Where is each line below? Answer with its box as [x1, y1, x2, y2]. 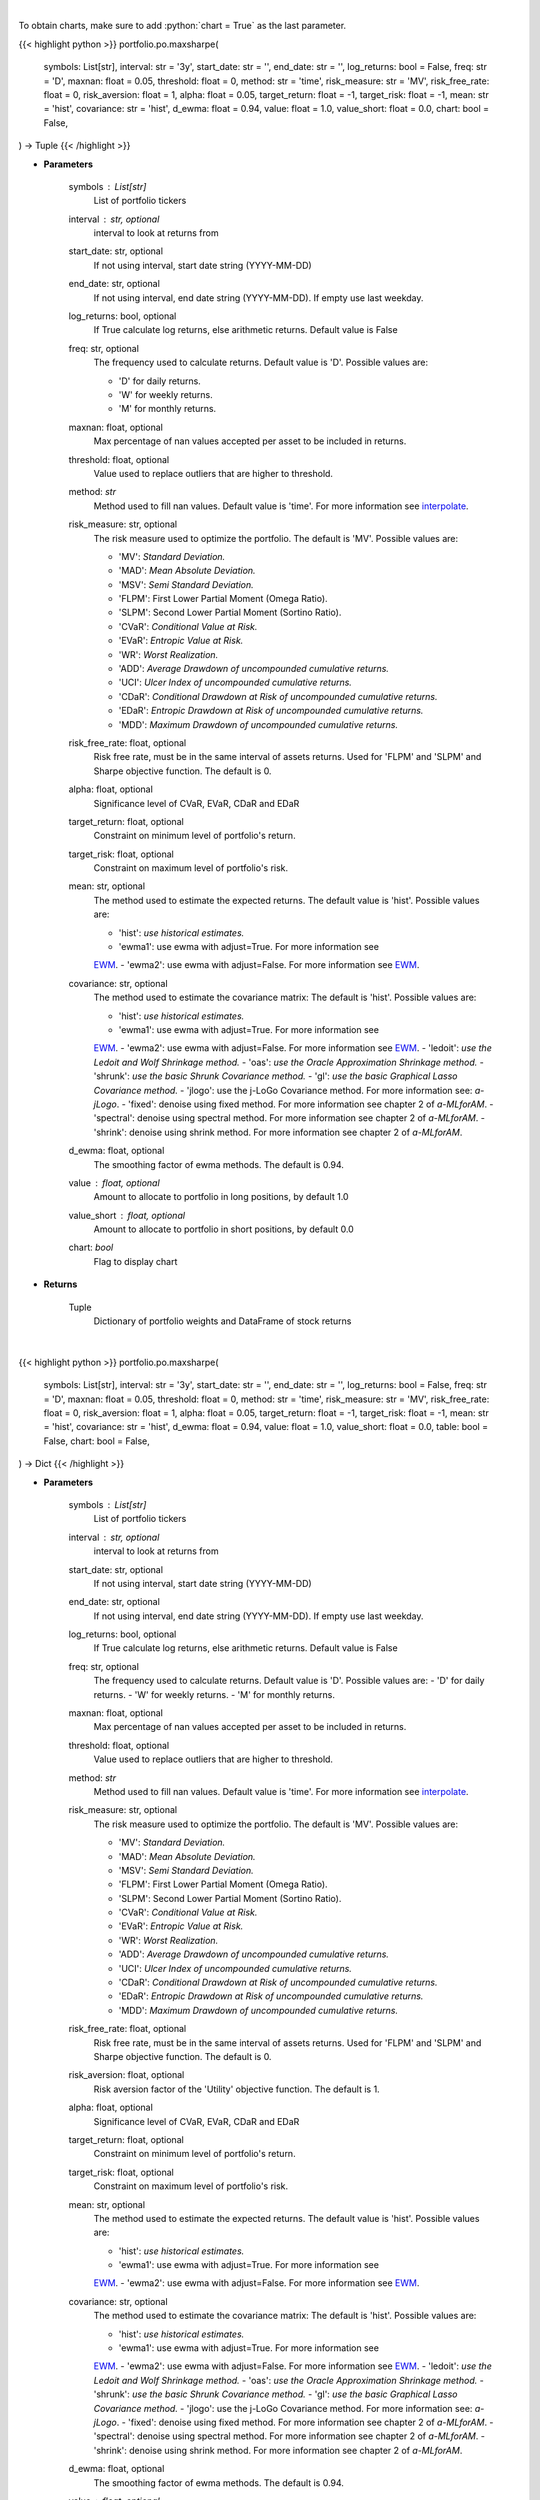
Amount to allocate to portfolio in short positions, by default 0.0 [93, 1223, 354, 1235]
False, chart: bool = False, [43, 1435, 150, 1447]
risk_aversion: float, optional [68, 2069, 185, 2081]
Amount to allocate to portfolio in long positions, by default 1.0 [93, 1191, 349, 1203]
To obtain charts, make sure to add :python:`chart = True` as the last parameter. [18, 20, 347, 32]
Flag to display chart [93, 1255, 178, 1267]
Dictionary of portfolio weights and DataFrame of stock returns [93, 1315, 352, 1327]
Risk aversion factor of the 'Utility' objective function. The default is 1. [93, 2083, 380, 2095]
